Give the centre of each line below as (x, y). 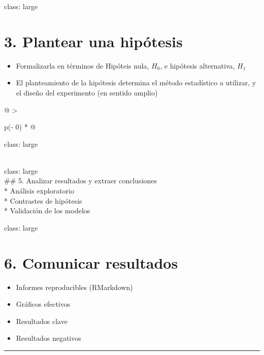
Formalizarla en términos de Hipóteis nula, (82, 65)
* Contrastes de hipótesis (43, 200)
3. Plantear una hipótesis (93, 41)
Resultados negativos (48, 338)
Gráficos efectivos (43, 304)
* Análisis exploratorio (39, 191)
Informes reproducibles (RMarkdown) (74, 287)
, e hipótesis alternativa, (197, 65)
